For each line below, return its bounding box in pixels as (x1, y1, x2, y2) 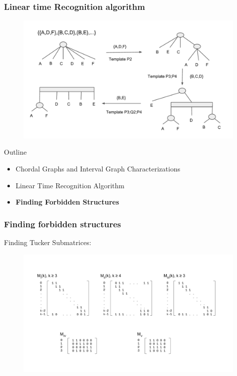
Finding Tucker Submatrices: (4, 237, 91, 247)
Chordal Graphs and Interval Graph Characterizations (15, 163, 180, 173)
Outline (4, 147, 27, 157)
